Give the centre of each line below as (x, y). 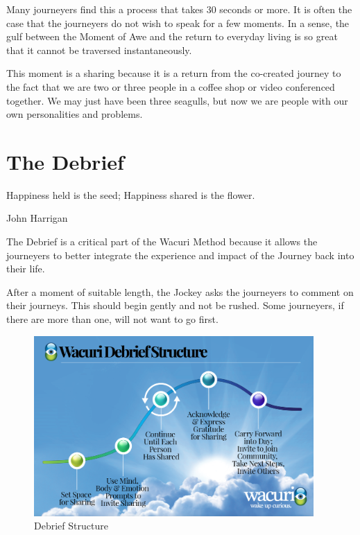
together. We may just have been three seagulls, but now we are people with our (177, 100)
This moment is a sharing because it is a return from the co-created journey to (174, 73)
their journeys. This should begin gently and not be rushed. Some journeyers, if (175, 305)
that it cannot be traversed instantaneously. (99, 50)
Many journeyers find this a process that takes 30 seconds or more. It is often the (179, 9)
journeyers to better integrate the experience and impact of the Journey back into (180, 255)
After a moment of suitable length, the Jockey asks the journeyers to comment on (180, 291)
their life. (26, 269)
